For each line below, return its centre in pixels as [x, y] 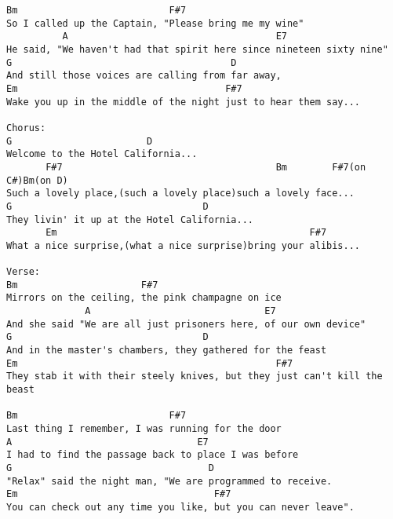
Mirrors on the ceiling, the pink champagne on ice [144, 298]
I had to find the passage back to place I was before [153, 455]
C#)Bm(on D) [37, 180]
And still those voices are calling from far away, [144, 76]
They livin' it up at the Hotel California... [130, 219]
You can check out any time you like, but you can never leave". [180, 507]
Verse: [23, 272]
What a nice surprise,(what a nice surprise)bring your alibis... [184, 245]
